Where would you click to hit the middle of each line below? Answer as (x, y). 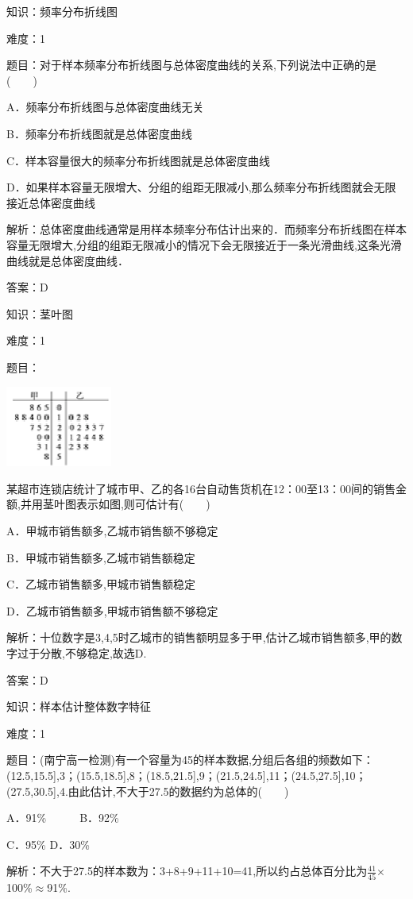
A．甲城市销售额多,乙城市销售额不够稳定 (112, 531)
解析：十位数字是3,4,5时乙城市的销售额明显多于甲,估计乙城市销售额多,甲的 (199, 637)
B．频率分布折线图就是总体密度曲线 (99, 133)
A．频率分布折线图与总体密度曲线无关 (105, 107)
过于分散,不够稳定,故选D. (82, 653)
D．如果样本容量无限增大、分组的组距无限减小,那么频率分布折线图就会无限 (201, 187)
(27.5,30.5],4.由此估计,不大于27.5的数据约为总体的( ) (148, 791)
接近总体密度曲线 (51, 202)
